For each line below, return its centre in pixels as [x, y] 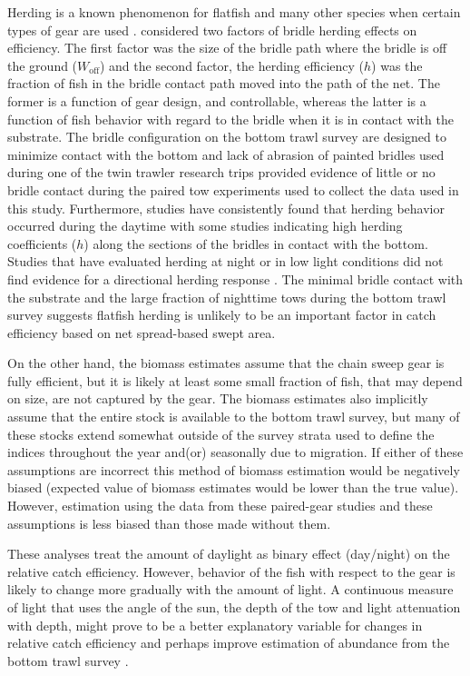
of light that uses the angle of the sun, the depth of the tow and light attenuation [234, 607]
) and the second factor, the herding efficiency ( [231, 65]
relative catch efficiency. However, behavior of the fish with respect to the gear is [231, 571]
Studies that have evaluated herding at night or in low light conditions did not [225, 261]
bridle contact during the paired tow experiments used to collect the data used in [233, 189]
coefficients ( [42, 243]
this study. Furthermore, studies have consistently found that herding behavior [226, 208]
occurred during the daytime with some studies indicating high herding [205, 226]
